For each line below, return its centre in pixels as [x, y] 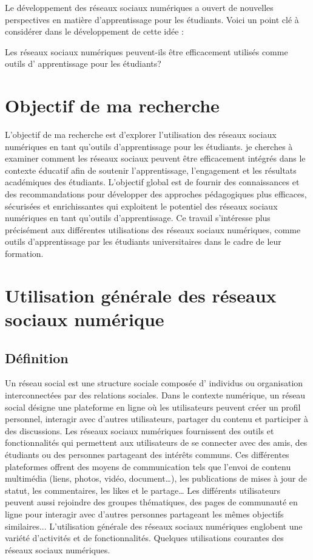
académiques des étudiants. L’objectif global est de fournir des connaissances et [152, 182]
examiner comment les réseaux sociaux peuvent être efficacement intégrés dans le [155, 158]
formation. [24, 254]
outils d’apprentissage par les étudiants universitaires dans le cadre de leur [143, 241]
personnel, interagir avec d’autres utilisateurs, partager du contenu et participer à [157, 419]
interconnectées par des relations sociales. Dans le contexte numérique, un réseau [155, 394]
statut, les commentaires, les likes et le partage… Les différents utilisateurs [143, 490]
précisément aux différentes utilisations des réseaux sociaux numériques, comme [153, 229]
